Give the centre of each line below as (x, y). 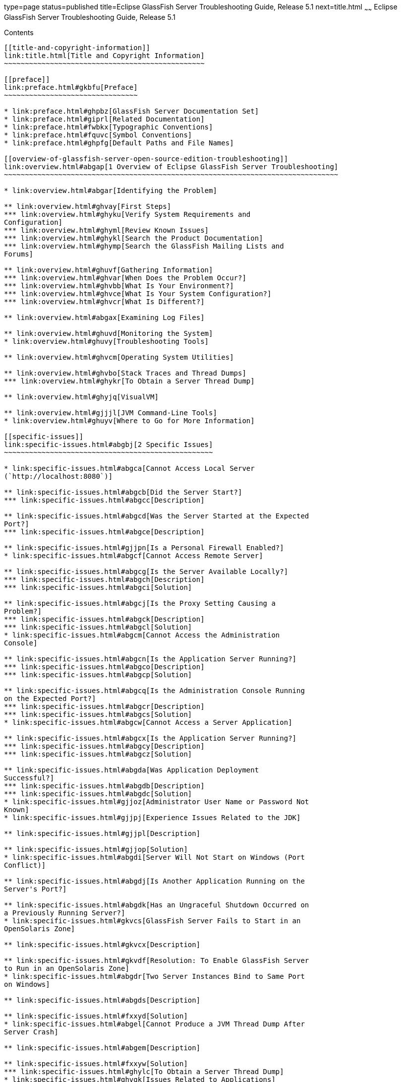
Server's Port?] (35, 889)
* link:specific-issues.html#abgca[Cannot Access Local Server (129, 468)
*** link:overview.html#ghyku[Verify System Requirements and (127, 214)
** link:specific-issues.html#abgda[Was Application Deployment (132, 770)
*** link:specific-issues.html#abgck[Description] (104, 619)
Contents (19, 32)
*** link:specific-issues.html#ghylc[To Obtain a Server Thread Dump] (144, 1071)
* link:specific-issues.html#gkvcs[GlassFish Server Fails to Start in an (152, 921)
